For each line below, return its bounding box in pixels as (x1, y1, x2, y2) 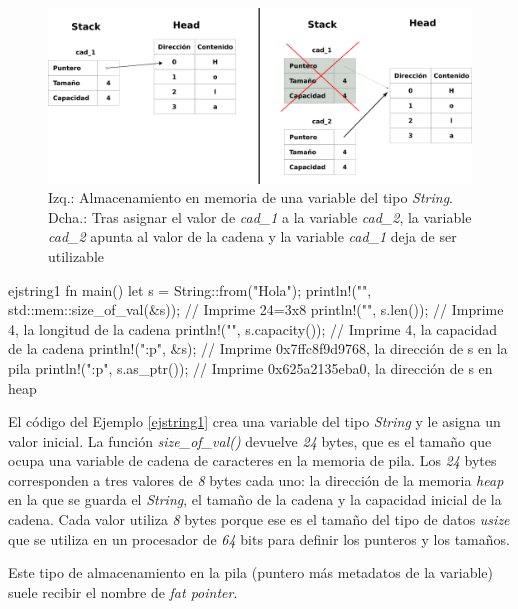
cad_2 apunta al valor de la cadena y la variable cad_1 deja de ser (48, 226, 457, 247)
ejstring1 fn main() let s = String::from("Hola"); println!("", (8, 279, 372, 300)
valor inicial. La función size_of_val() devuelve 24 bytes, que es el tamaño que (8, 430, 492, 451)
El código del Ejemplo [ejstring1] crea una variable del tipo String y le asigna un (8, 411, 501, 432)
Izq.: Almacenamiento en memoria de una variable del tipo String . (48, 187, 453, 208)
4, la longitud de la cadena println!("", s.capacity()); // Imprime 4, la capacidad (8, 318, 497, 339)
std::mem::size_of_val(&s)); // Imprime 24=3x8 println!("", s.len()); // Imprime (8, 299, 504, 320)
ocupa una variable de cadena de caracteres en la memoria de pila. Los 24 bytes (8, 450, 497, 471)
